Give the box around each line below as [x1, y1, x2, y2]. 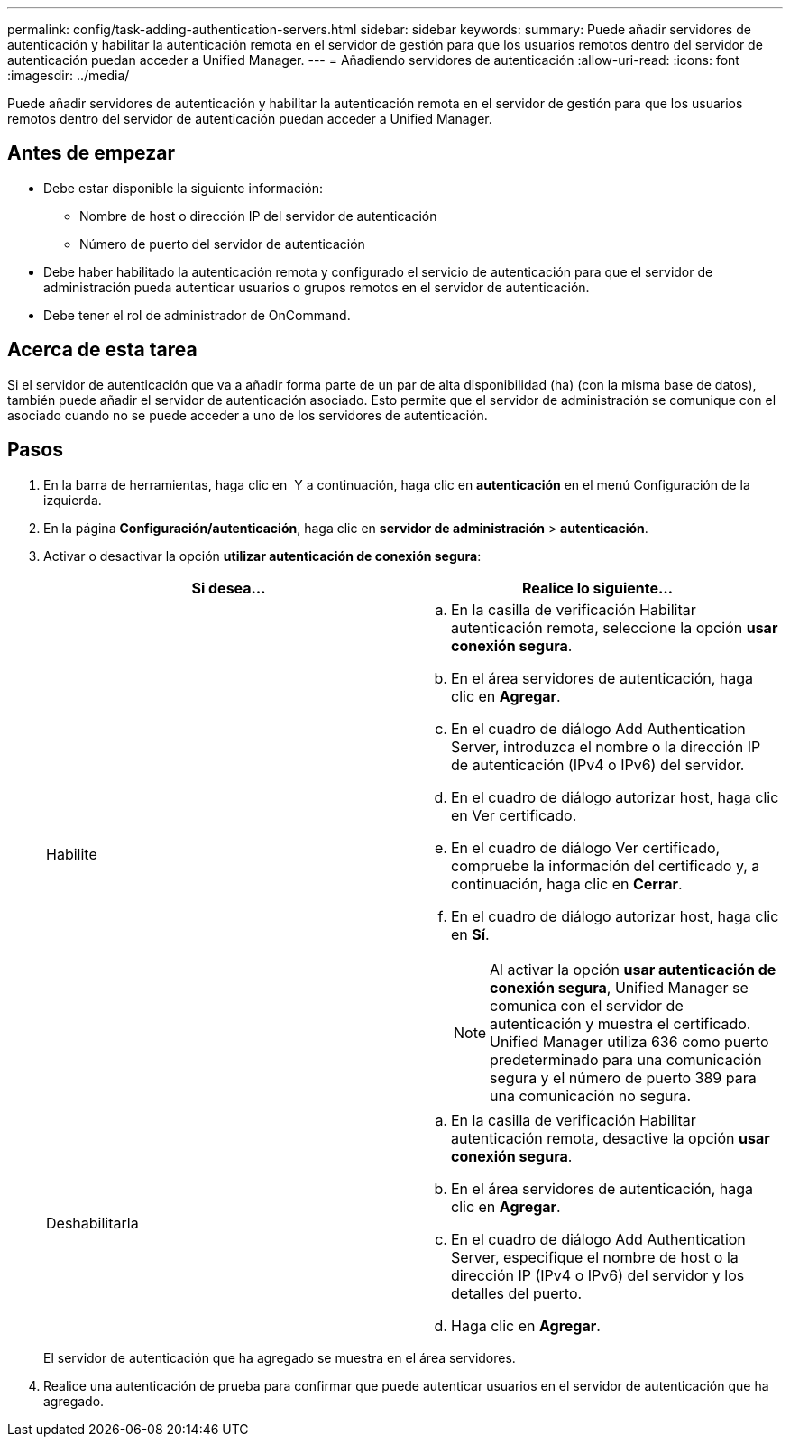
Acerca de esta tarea [7, 338, 197, 362]
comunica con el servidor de [490, 996, 684, 1015]
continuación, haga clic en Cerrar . [451, 874, 683, 893]
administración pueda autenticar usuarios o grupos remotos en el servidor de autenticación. [43, 279, 590, 295]
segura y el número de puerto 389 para [490, 1068, 757, 1087]
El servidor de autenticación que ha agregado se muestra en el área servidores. [43, 1349, 516, 1366]
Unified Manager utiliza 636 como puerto [490, 1032, 769, 1051]
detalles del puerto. [451, 1283, 583, 1302]
